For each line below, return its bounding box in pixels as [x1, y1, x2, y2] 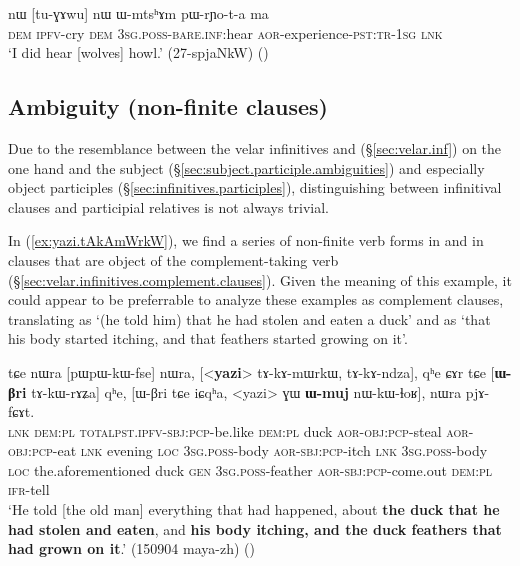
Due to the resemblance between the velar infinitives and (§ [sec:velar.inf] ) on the [8, 137, 502, 158]
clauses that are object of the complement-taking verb [8, 249, 339, 270]
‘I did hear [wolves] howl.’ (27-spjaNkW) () [8, 42, 269, 63]
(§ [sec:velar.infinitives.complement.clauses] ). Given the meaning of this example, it [8, 269, 512, 290]
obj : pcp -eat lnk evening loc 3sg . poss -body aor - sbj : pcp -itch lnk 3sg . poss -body [8, 440, 488, 461]
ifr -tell [8, 479, 50, 500]
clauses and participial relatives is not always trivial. [8, 196, 329, 217]
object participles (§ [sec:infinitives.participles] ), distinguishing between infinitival [8, 177, 502, 198]
